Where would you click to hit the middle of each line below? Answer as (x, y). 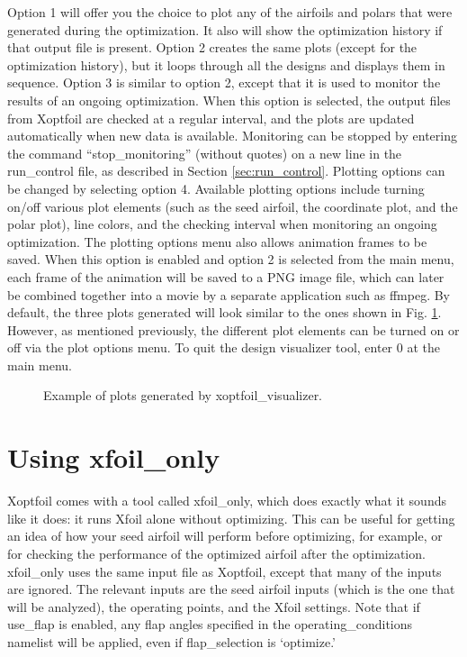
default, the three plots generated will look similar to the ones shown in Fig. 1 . (225, 312)
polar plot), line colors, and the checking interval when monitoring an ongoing (222, 224)
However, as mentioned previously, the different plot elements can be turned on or (233, 329)
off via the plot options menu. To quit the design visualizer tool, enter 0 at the (224, 347)
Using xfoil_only (114, 457)
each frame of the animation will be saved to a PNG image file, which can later (226, 276)
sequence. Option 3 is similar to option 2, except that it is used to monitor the (224, 82)
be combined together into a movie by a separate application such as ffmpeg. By (229, 294)
